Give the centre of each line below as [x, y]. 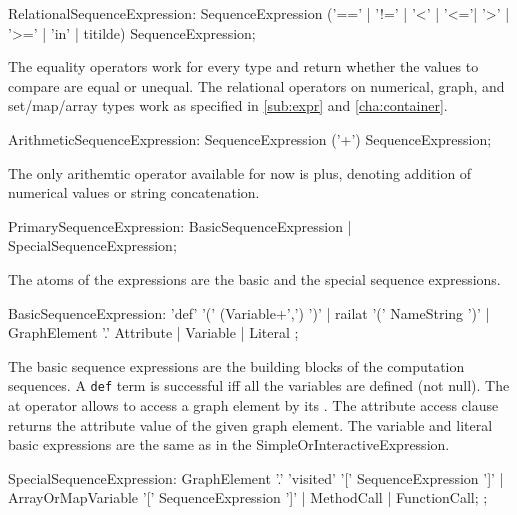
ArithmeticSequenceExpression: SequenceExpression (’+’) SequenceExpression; [250, 138]
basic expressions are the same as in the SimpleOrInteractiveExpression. [229, 444]
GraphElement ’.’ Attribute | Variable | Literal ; [153, 332]
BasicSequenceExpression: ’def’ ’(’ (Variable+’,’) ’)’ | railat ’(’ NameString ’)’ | [249, 312]
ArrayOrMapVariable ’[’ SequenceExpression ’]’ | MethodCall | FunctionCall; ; [248, 497]
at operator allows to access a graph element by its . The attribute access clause [253, 404]
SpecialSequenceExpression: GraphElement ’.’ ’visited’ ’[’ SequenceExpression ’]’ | [256, 477]
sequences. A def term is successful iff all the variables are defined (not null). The [259, 385]
